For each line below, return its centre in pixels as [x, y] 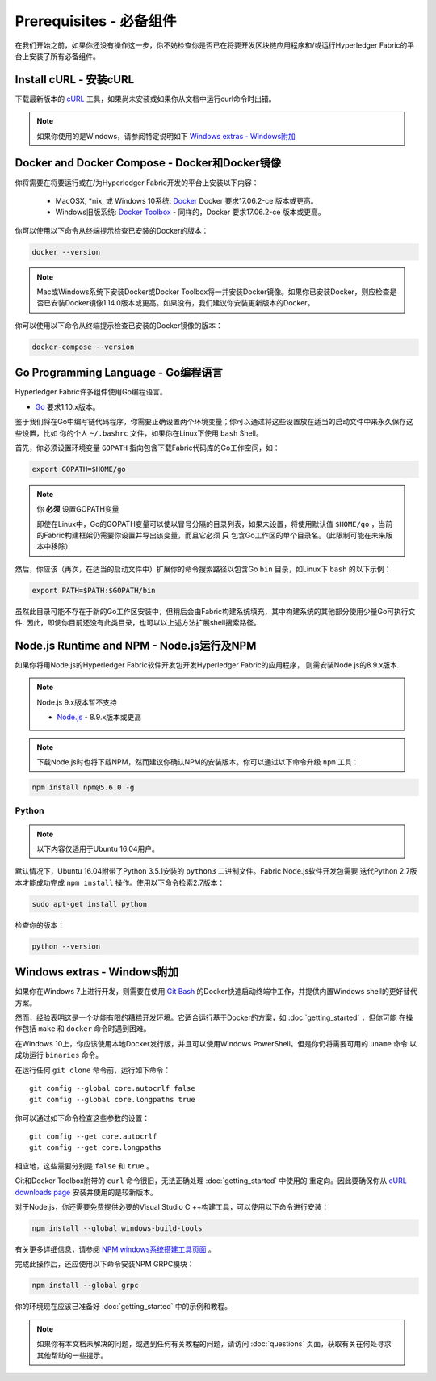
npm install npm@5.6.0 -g [83, 787]
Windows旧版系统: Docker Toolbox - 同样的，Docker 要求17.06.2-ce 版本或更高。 [190, 212]
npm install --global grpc [85, 1286]
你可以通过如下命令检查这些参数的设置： [82, 1118]
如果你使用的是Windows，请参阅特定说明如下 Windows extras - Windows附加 [166, 136]
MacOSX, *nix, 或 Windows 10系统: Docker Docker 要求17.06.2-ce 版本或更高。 [187, 200]
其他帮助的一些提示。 [72, 1355]
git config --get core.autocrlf [93, 1137]
